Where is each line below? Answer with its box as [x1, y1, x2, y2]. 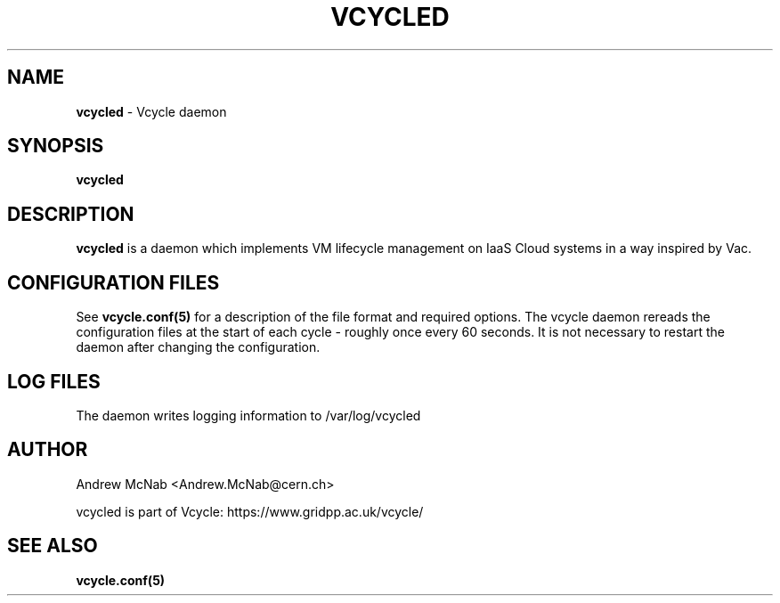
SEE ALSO [7, 534, 98, 558]
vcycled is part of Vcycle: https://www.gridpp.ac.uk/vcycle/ [76, 503, 424, 519]
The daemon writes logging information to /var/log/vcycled [76, 407, 421, 423]
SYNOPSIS [7, 134, 104, 158]
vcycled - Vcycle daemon [76, 103, 227, 119]
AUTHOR [7, 438, 88, 461]
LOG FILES [7, 370, 101, 393]
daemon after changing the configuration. [76, 339, 321, 355]
